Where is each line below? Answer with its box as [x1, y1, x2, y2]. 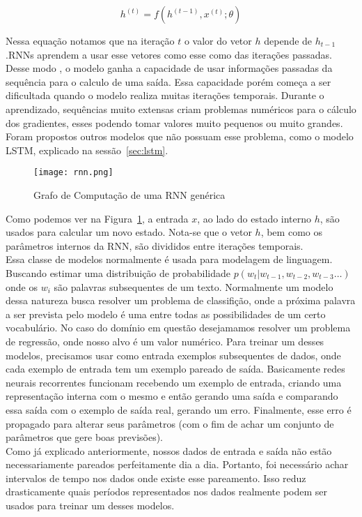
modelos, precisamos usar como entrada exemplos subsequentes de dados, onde [6, 347, 341, 362]
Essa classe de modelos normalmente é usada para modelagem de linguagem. [6, 252, 333, 267]
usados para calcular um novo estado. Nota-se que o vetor [6, 225, 252, 239]
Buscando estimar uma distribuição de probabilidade [6, 265, 230, 280]
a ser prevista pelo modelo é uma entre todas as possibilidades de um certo [6, 306, 326, 321]
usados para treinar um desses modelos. [6, 498, 175, 513]
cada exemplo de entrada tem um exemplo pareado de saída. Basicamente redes [6, 361, 345, 376]
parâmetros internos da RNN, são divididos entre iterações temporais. [6, 238, 304, 253]
